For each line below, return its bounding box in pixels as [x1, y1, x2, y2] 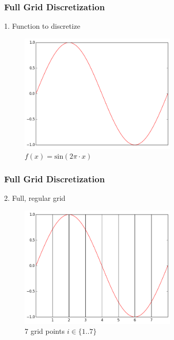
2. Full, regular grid [4, 193, 66, 203]
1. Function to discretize [4, 21, 81, 31]
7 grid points [25, 326, 65, 336]
